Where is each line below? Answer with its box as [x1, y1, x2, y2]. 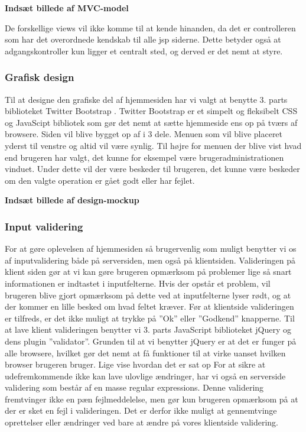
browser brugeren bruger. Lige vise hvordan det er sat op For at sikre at [5, 358, 266, 371]
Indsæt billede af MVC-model [5, 2, 129, 14]
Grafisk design [5, 70, 74, 85]
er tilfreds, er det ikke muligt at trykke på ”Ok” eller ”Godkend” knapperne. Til [5, 311, 295, 324]
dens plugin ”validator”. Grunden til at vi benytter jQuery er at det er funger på [5, 334, 297, 347]
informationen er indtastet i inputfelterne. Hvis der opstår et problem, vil [5, 277, 271, 289]
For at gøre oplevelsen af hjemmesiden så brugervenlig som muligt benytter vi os [5, 242, 297, 255]
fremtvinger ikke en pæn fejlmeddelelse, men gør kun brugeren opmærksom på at [5, 392, 298, 405]
